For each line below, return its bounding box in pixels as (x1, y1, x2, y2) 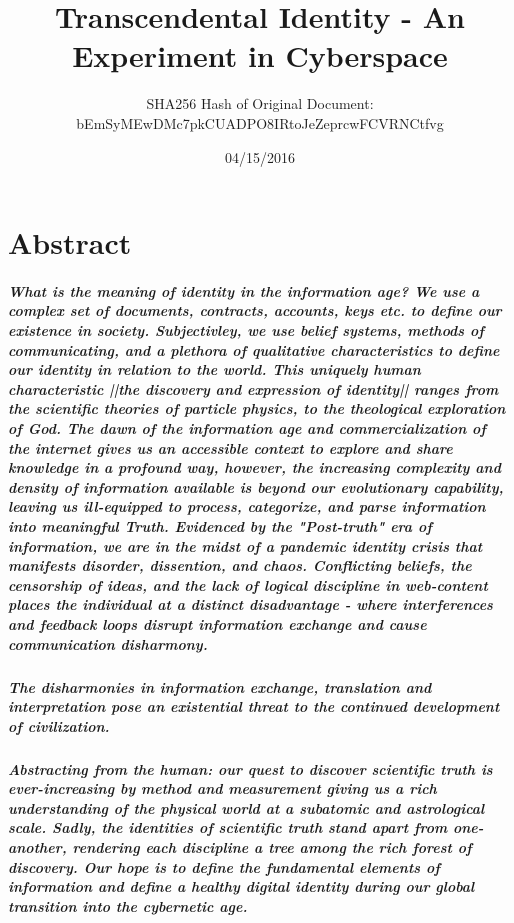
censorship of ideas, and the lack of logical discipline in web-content (8, 574, 488, 595)
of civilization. (8, 715, 110, 736)
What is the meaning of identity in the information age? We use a (8, 280, 480, 301)
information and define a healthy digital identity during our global (8, 876, 475, 897)
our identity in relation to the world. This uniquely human (8, 359, 421, 380)
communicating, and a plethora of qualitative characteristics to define (8, 339, 500, 360)
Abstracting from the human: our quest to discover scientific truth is (8, 758, 493, 779)
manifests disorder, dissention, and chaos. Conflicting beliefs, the (8, 555, 472, 576)
